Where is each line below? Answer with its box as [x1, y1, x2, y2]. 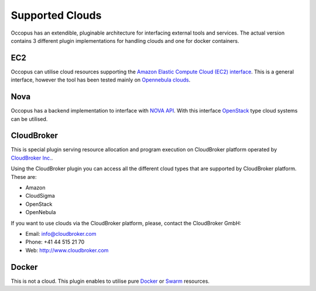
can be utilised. [11, 115, 48, 123]
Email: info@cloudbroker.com [25, 230, 97, 237]
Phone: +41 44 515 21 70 [25, 238, 85, 246]
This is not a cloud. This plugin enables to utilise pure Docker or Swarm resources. [11, 278, 210, 285]
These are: [11, 173, 37, 180]
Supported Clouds [11, 9, 102, 22]
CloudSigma [25, 192, 55, 199]
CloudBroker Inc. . [11, 154, 53, 161]
